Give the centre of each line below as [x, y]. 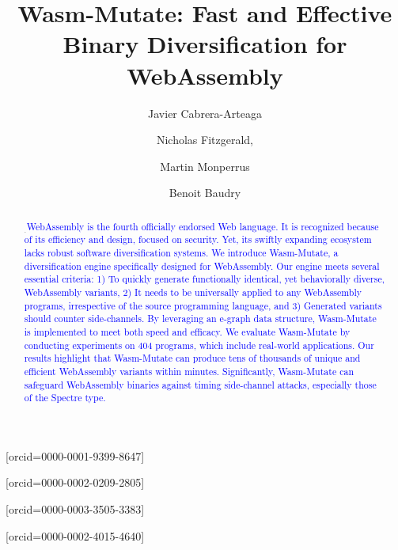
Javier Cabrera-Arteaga [205, 113]
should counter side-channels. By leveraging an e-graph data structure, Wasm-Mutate [200, 319]
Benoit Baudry [205, 193]
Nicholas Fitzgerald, [205, 140]
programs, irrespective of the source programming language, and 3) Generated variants [203, 305]
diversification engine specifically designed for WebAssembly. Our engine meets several [202, 266]
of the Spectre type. [65, 398]
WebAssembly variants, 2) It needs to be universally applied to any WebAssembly [193, 292]
